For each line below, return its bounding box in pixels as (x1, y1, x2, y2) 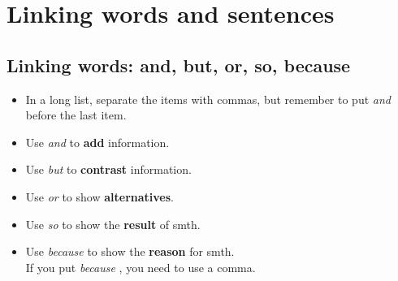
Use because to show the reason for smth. (25, 243, 235, 260)
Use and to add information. (25, 133, 170, 150)
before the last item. (25, 106, 127, 123)
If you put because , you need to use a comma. (25, 258, 256, 275)
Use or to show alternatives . (25, 188, 174, 205)
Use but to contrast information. (25, 161, 192, 178)
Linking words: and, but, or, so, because (6, 52, 351, 77)
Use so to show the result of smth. (25, 215, 201, 232)
